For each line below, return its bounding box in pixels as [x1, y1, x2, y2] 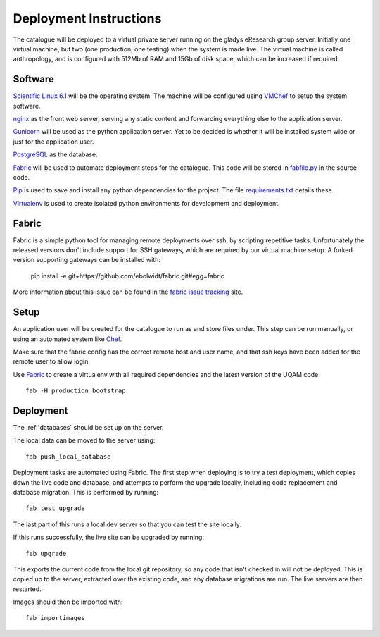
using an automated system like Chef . [13, 335, 122, 343]
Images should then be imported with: [13, 598, 123, 606]
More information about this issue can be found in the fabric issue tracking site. [13, 287, 243, 296]
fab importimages [25, 614, 85, 622]
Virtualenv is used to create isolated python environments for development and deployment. [13, 199, 281, 207]
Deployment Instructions [13, 11, 162, 26]
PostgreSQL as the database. [13, 150, 98, 159]
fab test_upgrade [25, 505, 85, 512]
